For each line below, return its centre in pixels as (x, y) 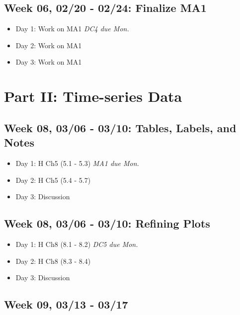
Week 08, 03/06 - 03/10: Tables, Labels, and (120, 127)
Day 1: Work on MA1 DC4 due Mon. (72, 29)
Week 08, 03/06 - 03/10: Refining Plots (107, 223)
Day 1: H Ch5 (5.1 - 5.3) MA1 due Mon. (77, 163)
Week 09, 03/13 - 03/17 (66, 304)
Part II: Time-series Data (93, 96)
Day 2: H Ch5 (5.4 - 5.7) (53, 180)
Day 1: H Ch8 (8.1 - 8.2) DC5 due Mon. (77, 244)
